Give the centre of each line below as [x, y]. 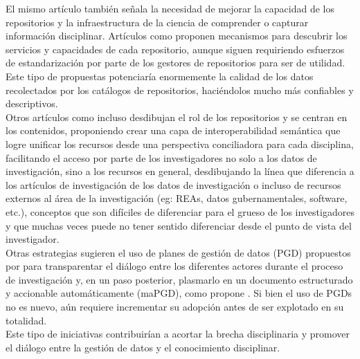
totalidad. [26, 320]
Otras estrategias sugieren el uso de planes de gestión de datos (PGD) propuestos [178, 252]
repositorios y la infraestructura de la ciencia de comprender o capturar [157, 22]
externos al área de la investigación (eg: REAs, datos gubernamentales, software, [177, 198]
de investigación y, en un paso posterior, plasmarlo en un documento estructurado [179, 279]
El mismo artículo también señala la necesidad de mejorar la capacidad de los [170, 8]
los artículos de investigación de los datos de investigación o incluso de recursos [173, 184]
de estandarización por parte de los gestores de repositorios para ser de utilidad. [175, 63]
